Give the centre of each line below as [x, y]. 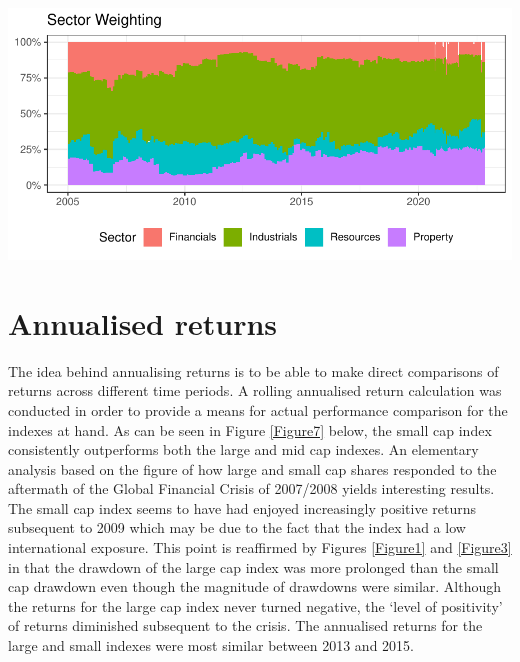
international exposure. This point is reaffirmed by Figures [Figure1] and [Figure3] [260, 547]
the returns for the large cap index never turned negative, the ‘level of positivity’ [255, 605]
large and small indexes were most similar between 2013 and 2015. [211, 645]
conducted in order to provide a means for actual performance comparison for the [258, 409]
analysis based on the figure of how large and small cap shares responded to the [252, 468]
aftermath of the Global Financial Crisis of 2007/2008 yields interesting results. [251, 488]
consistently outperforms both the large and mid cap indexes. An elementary [243, 449]
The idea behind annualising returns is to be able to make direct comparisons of [253, 370]
